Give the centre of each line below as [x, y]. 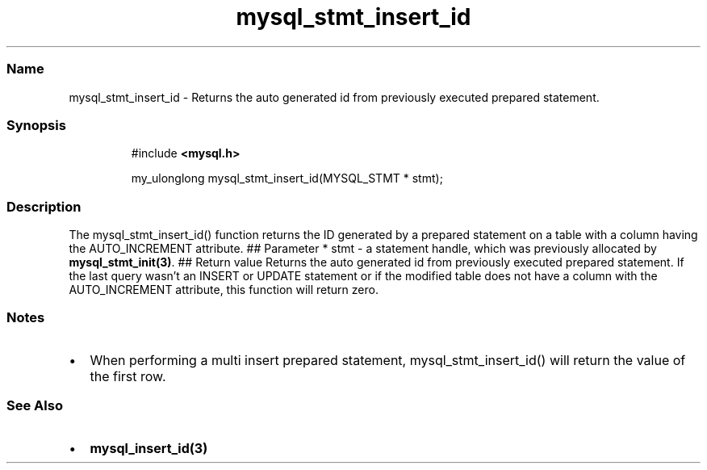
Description [44, 206]
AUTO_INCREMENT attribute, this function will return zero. [224, 290]
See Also [35, 406]
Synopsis [36, 125]
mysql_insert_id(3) [149, 448]
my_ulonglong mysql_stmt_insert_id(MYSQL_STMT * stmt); [287, 178]
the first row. [128, 376]
